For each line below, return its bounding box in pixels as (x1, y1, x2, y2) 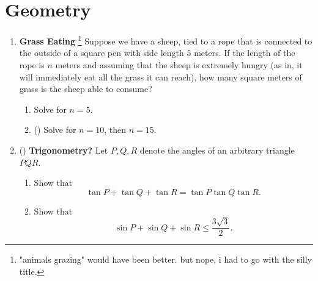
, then (104, 123, 126, 136)
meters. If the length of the (194, 46, 295, 59)
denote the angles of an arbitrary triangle (139, 143, 295, 156)
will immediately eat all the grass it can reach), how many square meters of (19, 70, 302, 83)
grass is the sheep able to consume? (19, 82, 152, 95)
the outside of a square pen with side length (19, 46, 184, 59)
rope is (19, 58, 45, 71)
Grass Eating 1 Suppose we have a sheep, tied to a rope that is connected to (19, 33, 312, 47)
